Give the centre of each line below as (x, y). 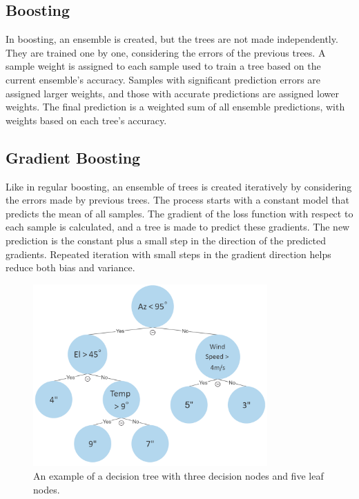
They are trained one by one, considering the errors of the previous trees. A (166, 52)
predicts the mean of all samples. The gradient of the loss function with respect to (179, 213)
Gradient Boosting (73, 157)
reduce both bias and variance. (70, 267)
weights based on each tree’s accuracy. (86, 120)
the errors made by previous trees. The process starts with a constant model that (177, 200)
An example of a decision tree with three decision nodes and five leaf (178, 475)
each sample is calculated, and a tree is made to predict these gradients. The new (178, 227)
